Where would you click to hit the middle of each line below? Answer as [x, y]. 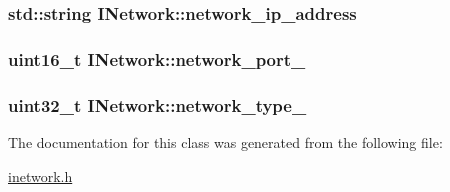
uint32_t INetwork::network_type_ [157, 104]
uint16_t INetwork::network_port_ [157, 58]
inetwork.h [40, 175]
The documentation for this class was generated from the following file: [225, 141]
